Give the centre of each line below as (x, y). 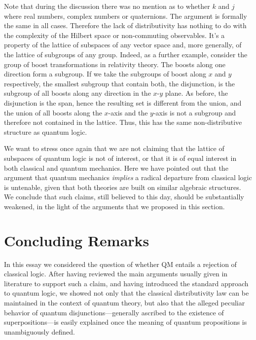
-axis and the (128, 112)
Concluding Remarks (77, 240)
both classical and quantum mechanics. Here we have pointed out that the (116, 168)
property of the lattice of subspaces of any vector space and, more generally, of (123, 45)
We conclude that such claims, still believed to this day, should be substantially (124, 197)
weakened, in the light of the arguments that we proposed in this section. (114, 206)
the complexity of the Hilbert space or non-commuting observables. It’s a (114, 35)
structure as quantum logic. (46, 132)
